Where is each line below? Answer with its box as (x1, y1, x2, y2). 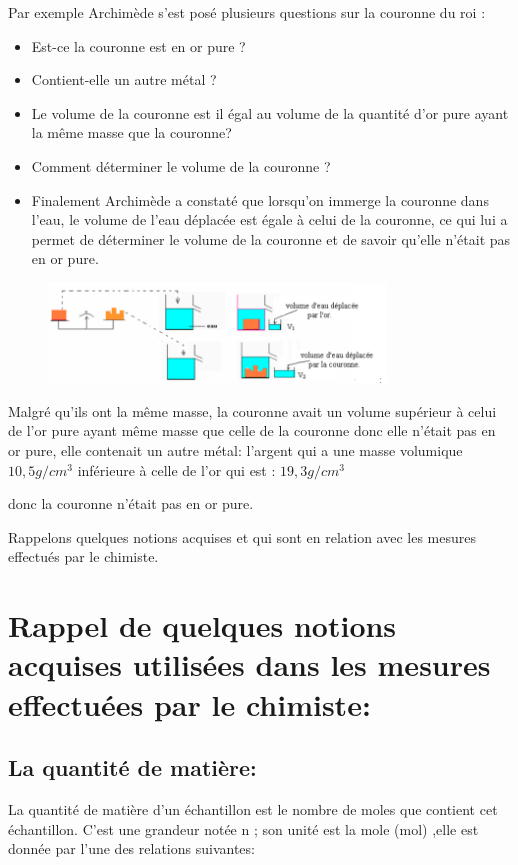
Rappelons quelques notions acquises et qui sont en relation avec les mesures (8, 526, 476, 547)
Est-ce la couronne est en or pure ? (31, 35, 246, 56)
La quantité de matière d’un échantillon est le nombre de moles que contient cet (8, 798, 498, 819)
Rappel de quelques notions (8, 605, 397, 646)
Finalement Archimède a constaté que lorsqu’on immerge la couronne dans (31, 189, 489, 210)
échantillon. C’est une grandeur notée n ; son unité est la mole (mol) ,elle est (8, 818, 479, 839)
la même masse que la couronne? (31, 122, 232, 143)
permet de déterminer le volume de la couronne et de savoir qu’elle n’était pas (31, 228, 511, 249)
